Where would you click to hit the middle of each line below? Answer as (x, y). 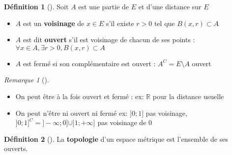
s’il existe (120, 23)
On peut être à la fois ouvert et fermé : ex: (80, 96)
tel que (164, 23)
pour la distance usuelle (188, 96)
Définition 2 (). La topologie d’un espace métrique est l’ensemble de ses (116, 139)
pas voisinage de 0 (125, 122)
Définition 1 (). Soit (36, 6)
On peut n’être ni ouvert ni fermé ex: (72, 113)
